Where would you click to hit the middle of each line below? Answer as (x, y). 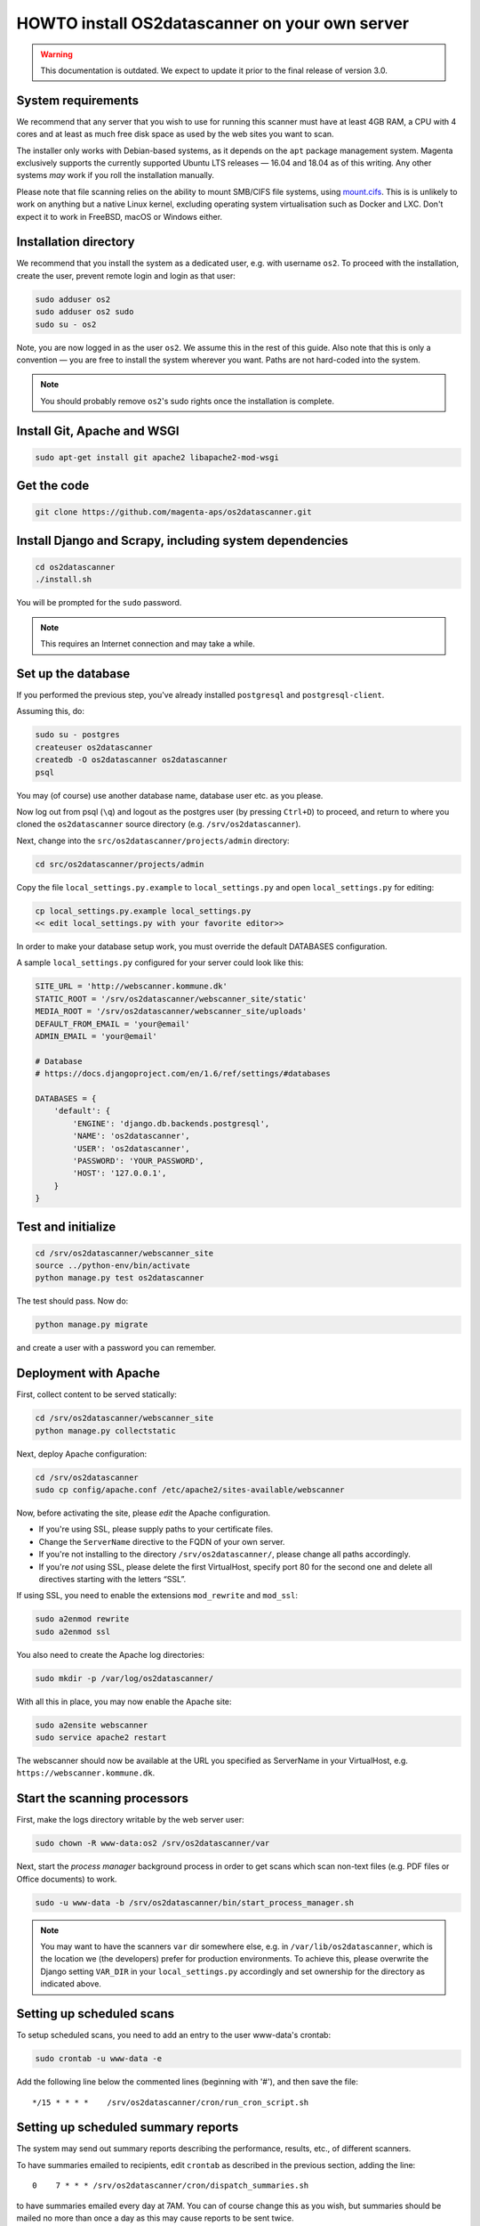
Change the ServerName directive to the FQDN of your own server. (162, 1541)
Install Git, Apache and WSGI (98, 431)
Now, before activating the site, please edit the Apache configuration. (144, 1513)
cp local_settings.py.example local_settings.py (143, 911)
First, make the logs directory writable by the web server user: (130, 1820)
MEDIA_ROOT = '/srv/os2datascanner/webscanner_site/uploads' (171, 1011)
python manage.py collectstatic (106, 1430)
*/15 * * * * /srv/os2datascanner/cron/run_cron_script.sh (171, 2102)
